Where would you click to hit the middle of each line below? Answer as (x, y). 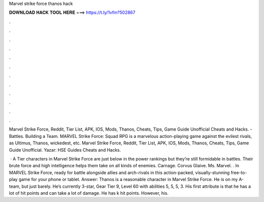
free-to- (239, 172)
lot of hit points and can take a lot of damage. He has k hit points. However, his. (89, 193)
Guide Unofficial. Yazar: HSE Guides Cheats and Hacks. (65, 150)
